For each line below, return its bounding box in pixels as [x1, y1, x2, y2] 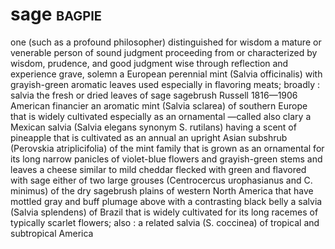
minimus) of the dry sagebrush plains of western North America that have [10, 184, 314, 197]
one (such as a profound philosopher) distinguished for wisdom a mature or [10, 36, 322, 48]
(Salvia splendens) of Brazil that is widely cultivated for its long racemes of [10, 206, 319, 218]
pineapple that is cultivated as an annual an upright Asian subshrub [10, 131, 288, 143]
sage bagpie [10, 3, 103, 26]
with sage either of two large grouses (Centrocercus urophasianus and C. [10, 174, 313, 186]
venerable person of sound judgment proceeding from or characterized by [10, 46, 318, 58]
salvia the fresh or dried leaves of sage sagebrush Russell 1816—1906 [10, 89, 298, 101]
